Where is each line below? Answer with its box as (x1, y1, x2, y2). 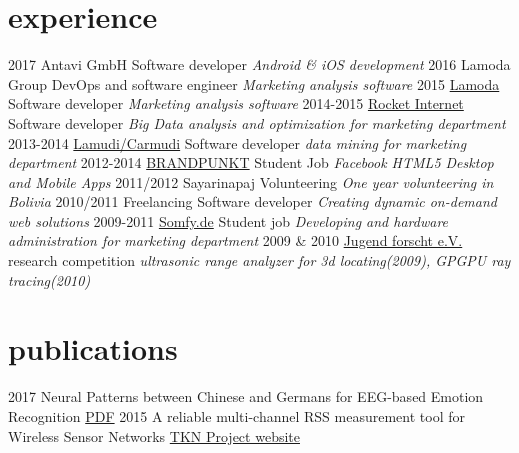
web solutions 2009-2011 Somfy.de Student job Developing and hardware (8, 210, 449, 231)
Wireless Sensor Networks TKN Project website (8, 425, 300, 446)
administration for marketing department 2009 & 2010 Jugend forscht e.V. (8, 230, 463, 251)
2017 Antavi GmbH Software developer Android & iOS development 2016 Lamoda (8, 54, 511, 75)
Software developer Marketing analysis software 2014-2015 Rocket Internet (8, 93, 464, 114)
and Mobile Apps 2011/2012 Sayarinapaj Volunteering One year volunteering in (8, 171, 494, 192)
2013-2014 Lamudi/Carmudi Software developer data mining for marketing (8, 132, 467, 153)
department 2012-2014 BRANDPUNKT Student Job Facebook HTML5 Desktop (8, 152, 494, 173)
